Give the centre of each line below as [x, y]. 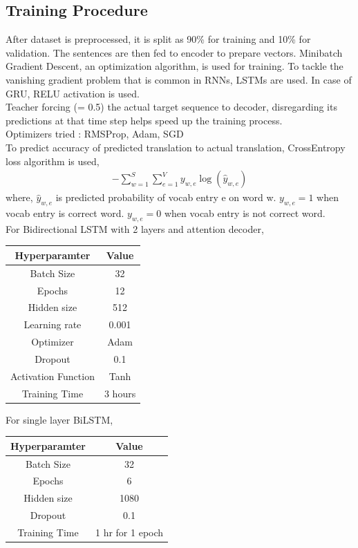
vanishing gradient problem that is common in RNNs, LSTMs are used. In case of [179, 79]
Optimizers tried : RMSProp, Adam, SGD [95, 134]
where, [19, 197]
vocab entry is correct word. [65, 212]
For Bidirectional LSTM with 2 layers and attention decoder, [135, 228]
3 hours [120, 393]
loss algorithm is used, [53, 161]
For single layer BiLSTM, [59, 419]
